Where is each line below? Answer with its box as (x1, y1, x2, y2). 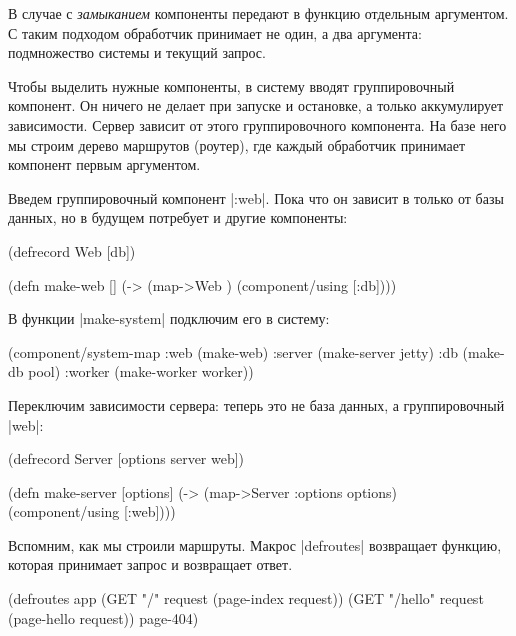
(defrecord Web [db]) (8, 240, 136, 261)
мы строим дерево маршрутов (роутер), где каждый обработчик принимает (8, 134, 466, 155)
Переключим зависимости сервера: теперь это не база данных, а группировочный (8, 394, 505, 415)
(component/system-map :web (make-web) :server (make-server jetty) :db (8, 341, 458, 362)
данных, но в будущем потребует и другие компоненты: (8, 207, 348, 228)
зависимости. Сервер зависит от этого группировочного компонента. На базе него (8, 114, 507, 135)
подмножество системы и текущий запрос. (8, 42, 266, 63)
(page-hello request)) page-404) (8, 607, 199, 628)
